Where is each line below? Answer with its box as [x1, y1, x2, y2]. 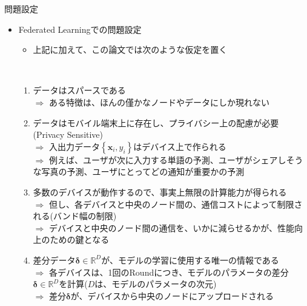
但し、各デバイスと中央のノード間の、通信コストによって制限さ [48, 197, 303, 210]
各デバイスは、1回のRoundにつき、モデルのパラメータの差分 [48, 265, 289, 278]
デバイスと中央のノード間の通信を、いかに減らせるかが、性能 [48, 221, 295, 234]
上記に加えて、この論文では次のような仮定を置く [33, 43, 228, 56]
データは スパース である [33, 84, 126, 97]
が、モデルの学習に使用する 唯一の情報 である [101, 253, 279, 266]
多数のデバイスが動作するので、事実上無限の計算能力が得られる [33, 185, 287, 198]
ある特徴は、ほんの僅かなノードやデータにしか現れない [48, 95, 269, 108]
